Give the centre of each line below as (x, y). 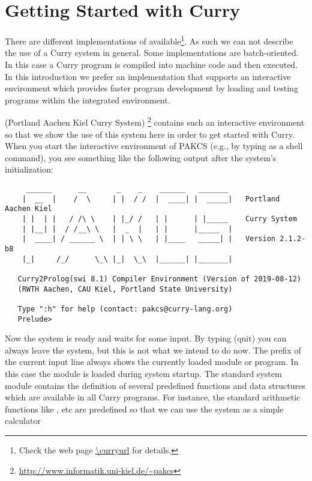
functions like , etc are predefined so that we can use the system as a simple (144, 409)
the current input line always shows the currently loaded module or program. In (152, 362)
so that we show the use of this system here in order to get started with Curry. (150, 134)
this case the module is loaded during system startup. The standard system (143, 373)
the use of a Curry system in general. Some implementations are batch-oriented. (152, 53)
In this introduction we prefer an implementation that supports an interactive (148, 76)
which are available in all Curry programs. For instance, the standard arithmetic (153, 397)
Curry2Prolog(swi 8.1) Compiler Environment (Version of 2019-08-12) (159, 279)
